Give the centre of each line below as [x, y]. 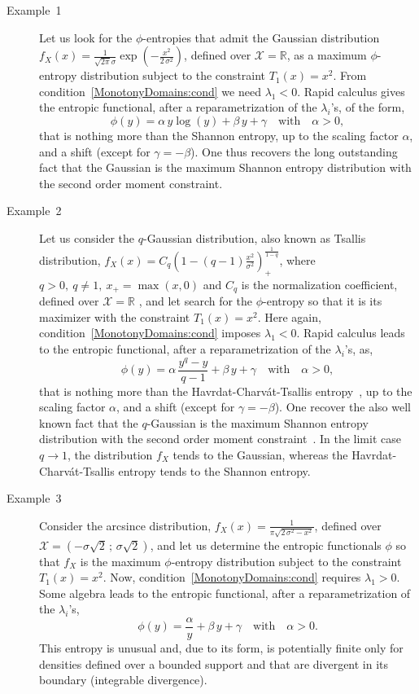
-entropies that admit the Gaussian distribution [261, 37]
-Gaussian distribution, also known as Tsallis [254, 237]
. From [350, 75]
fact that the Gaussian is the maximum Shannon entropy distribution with [225, 167]
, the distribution [110, 455]
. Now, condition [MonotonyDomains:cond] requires [232, 577]
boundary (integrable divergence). [123, 680]
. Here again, [289, 316]
